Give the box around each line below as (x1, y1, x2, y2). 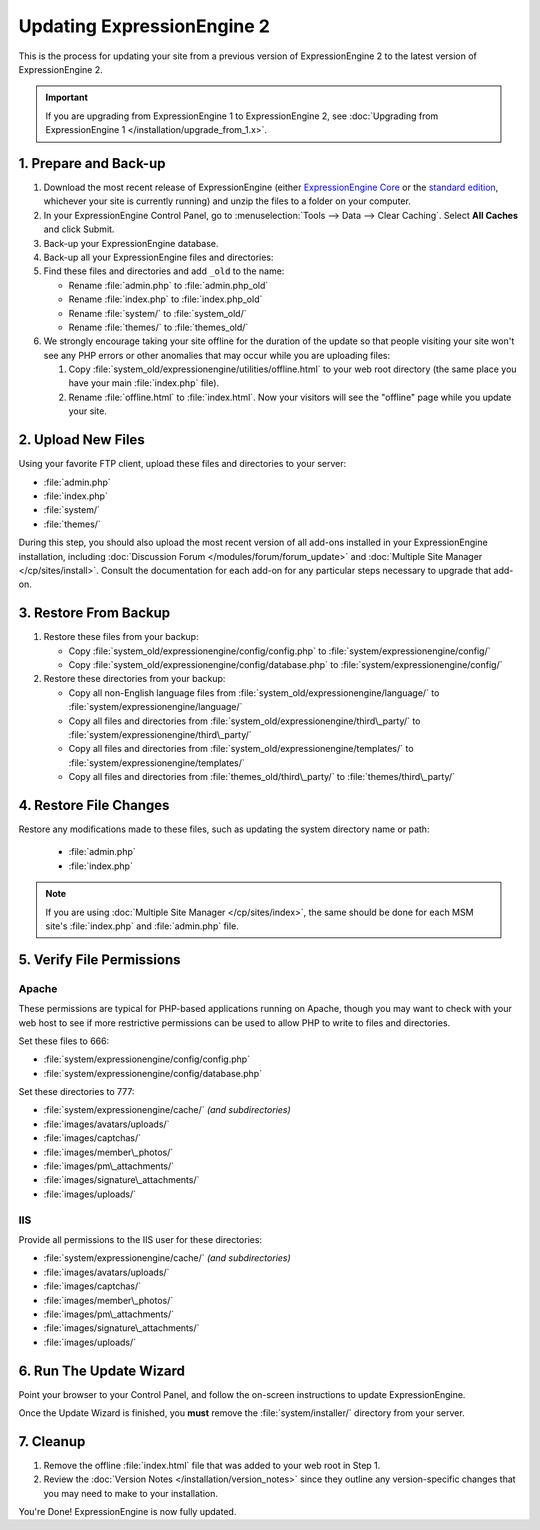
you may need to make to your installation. (43, 1487, 219, 1499)
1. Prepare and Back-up (18, 155, 166, 172)
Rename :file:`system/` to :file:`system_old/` (68, 307, 247, 319)
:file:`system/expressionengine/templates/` (68, 756, 245, 769)
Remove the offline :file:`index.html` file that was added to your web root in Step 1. (43, 1459, 381, 1471)
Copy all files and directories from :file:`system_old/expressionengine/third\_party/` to (68, 715, 421, 727)
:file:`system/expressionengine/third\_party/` (68, 728, 252, 740)
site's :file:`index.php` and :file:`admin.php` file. (45, 920, 239, 932)
